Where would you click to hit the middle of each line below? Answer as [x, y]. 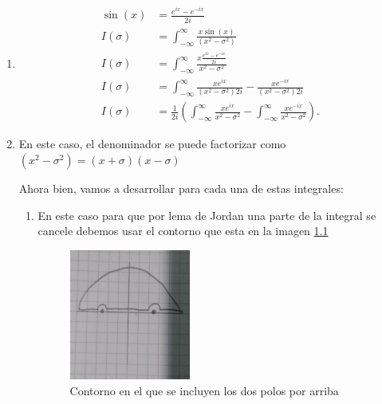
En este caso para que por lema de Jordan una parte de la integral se [207, 215]
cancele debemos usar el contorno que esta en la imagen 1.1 [183, 231]
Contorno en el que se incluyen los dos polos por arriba [204, 390]
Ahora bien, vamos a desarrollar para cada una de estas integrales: [181, 188]
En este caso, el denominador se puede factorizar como [152, 144]
